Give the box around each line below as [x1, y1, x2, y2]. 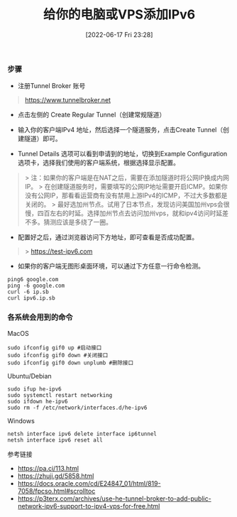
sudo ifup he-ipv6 [7, 385, 62, 393]
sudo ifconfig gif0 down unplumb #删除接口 [7, 359, 133, 366]
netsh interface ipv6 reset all [7, 436, 103, 444]
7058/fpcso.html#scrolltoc [17, 486, 96, 495]
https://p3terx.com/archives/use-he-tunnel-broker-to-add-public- [17, 494, 211, 503]
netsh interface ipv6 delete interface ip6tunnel [7, 430, 158, 437]
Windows [7, 416, 35, 425]
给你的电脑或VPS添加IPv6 [43, 6, 196, 23]
